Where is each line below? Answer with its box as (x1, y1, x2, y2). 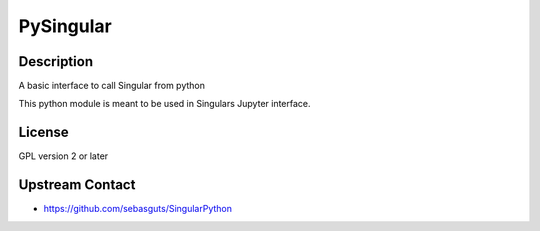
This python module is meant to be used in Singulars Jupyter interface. (18, 98, 311, 110)
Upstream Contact (18, 176, 136, 194)
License (18, 124, 69, 141)
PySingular (18, 15, 112, 37)
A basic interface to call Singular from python (18, 80, 205, 92)
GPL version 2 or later (18, 150, 109, 162)
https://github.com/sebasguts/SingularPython (43, 203, 232, 215)
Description (18, 53, 94, 70)
